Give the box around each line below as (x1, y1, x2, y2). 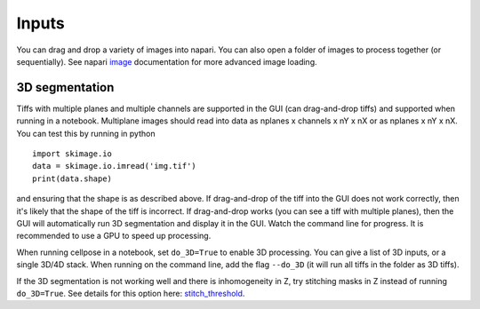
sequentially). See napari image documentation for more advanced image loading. (16, 56, 317, 67)
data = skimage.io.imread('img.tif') (32, 161, 197, 171)
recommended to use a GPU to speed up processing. (16, 231, 212, 242)
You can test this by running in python (16, 128, 156, 139)
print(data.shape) (32, 173, 113, 184)
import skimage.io (32, 149, 113, 159)
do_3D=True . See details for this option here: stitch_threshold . (16, 288, 245, 298)
